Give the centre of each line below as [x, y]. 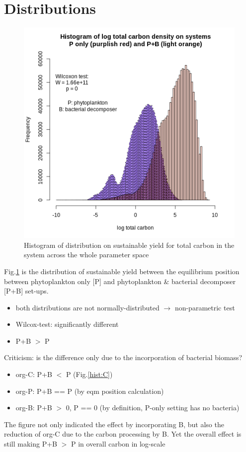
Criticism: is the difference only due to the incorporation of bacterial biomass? [123, 357]
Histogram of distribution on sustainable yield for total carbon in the [129, 245]
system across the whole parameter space [86, 255]
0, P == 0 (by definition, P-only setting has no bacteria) [153, 408]
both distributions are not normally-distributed [87, 307]
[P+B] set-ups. [26, 291]
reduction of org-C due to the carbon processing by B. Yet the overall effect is [123, 434]
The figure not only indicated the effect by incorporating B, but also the [114, 424]
